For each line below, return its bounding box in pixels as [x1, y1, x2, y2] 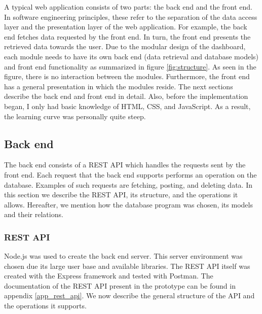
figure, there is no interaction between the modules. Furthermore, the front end [4, 71, 250, 82]
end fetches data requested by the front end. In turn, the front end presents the [4, 31, 251, 42]
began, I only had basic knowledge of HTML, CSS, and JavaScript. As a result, [4, 100, 251, 111]
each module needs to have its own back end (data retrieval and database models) [4, 51, 259, 61]
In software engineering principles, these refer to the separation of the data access [4, 11, 257, 22]
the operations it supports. [4, 300, 87, 311]
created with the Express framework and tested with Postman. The [4, 270, 213, 281]
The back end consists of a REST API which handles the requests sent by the [4, 159, 246, 170]
